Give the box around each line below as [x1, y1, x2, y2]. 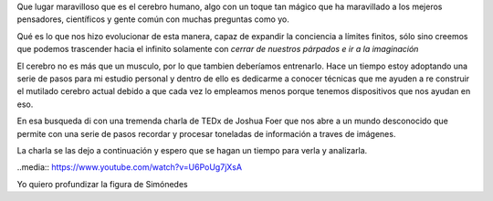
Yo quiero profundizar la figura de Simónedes [16, 178, 188, 189]
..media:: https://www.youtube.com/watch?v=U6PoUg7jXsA [16, 162, 242, 173]
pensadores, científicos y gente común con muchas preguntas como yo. [16, 14, 289, 25]
